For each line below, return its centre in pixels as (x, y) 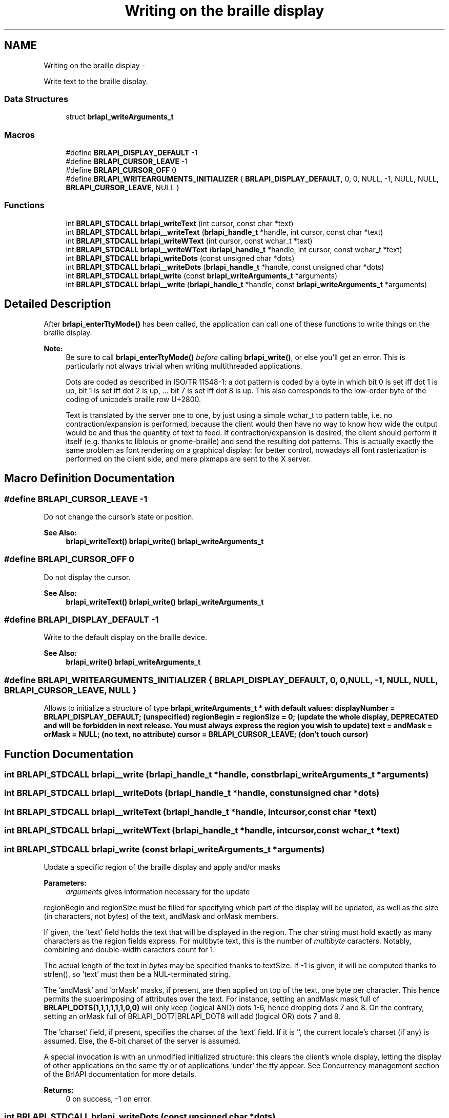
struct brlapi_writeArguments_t (120, 117)
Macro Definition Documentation (89, 478)
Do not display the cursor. (87, 577)
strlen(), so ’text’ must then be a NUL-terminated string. (137, 974)
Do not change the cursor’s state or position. (119, 516)
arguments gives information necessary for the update (158, 891)
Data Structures (36, 99)
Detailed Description (58, 304)
